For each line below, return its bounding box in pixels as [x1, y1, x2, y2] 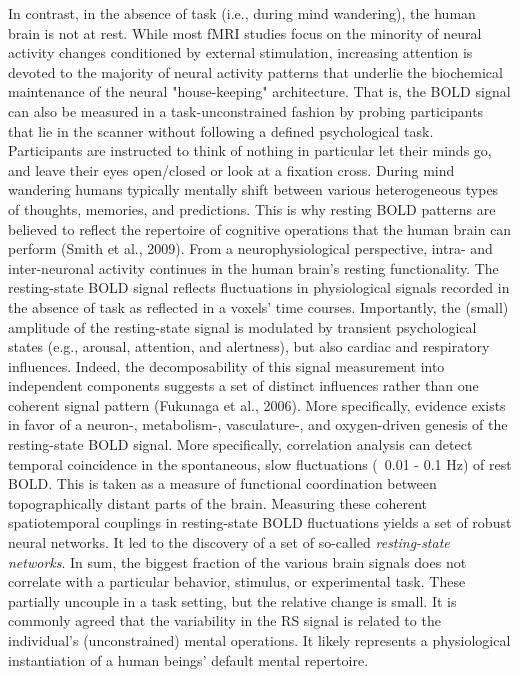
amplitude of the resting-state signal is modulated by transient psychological [8, 316, 477, 337]
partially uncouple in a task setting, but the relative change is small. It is [8, 590, 457, 611]
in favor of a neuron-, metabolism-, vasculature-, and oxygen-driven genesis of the [8, 414, 508, 435]
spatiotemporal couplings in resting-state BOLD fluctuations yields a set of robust [8, 512, 512, 533]
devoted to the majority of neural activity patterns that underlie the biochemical [8, 61, 503, 82]
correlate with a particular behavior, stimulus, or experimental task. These [8, 571, 466, 592]
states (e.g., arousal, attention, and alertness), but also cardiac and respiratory [8, 336, 490, 357]
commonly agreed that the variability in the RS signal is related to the [8, 610, 441, 631]
